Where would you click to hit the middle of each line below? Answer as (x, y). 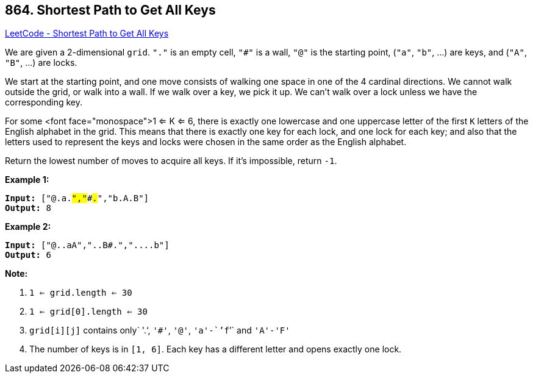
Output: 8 (28, 208)
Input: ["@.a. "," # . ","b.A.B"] (77, 198)
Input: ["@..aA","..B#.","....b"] (87, 245)
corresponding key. (44, 102)
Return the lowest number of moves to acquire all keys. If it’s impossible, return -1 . (171, 161)
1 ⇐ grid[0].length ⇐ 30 (88, 312)
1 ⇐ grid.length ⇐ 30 (81, 293)
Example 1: (27, 180)
